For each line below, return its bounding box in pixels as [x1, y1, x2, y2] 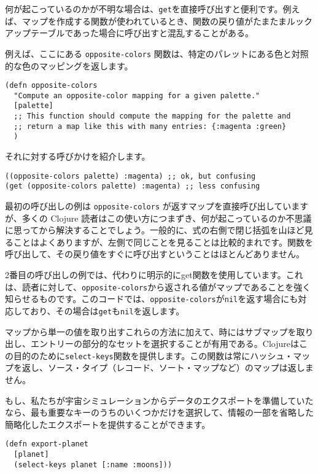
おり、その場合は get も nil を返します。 [30, 304, 185, 317]
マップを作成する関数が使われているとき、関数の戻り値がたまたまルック [21, 14, 313, 27]
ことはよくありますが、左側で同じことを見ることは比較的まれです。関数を [13, 235, 313, 248]
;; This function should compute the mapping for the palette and [14, 112, 291, 121]
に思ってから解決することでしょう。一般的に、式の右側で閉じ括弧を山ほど [5, 223, 304, 236]
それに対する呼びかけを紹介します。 [5, 150, 150, 163]
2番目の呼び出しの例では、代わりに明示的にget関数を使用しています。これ [5, 268, 303, 281]
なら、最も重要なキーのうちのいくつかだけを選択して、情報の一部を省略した [5, 406, 314, 419]
